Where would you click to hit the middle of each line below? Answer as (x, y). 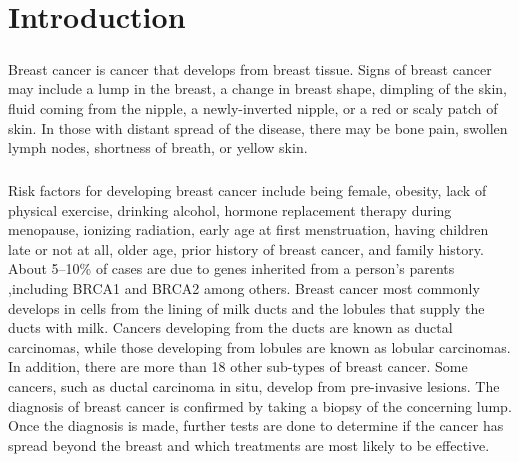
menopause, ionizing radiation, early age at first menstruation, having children (248, 229)
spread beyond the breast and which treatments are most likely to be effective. (249, 444)
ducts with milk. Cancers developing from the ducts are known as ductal (230, 327)
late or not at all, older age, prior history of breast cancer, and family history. (246, 248)
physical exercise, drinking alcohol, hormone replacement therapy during (230, 209)
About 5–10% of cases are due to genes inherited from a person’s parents (231, 268)
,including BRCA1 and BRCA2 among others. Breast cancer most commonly (244, 288)
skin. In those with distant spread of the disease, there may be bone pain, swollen (258, 127)
